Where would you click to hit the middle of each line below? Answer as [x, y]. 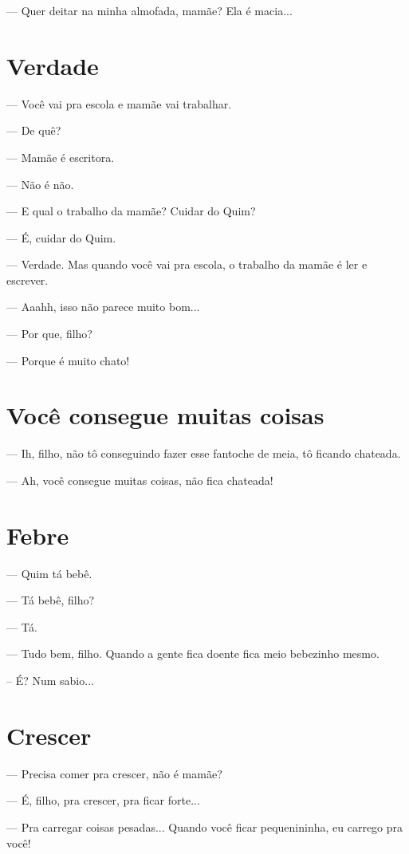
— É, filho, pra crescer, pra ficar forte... [103, 800]
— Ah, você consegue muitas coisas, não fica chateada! [140, 480]
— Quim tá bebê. [49, 573]
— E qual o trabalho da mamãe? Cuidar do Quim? [131, 211]
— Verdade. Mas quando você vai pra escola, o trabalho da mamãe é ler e [187, 264]
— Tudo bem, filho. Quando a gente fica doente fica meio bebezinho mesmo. [193, 653]
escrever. [28, 279]
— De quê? [34, 130]
